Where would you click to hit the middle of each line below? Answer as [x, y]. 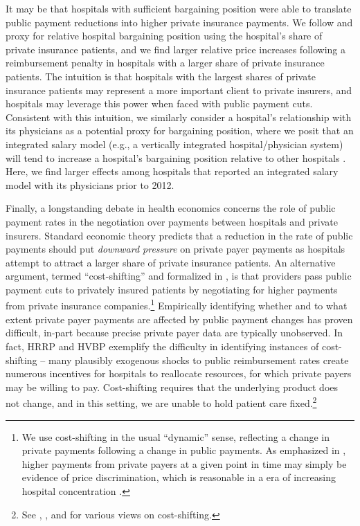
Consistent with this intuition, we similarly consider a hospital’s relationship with [179, 117]
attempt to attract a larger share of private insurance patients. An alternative [171, 262]
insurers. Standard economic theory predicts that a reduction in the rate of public [179, 235]
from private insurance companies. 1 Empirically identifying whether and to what [177, 305]
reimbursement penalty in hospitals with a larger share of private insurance [165, 63]
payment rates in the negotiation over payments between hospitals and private [172, 221]
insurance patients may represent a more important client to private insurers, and [179, 90]
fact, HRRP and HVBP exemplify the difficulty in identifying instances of [162, 346]
